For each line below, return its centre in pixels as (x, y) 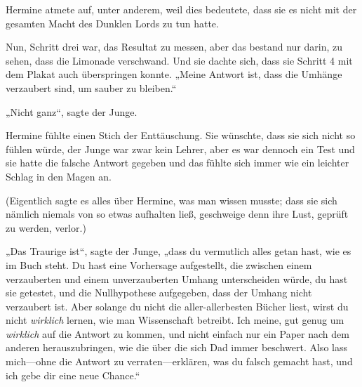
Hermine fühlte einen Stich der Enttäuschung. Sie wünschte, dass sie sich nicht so (181, 135)
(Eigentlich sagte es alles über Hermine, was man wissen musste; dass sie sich (172, 200)
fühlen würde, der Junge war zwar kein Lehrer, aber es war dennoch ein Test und (180, 149)
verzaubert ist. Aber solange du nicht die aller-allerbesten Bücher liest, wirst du (177, 306)
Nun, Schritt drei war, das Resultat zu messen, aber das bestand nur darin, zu (174, 47)
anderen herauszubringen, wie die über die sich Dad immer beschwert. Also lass (176, 347)
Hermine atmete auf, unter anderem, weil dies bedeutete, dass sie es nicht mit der (181, 9)
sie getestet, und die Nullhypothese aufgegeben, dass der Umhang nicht (159, 293)
